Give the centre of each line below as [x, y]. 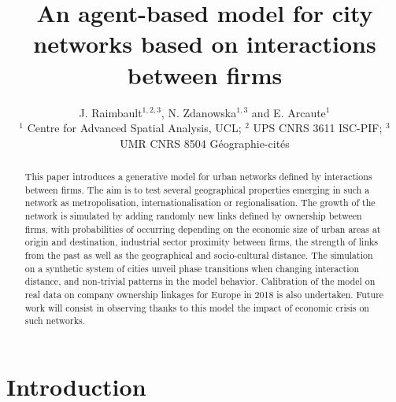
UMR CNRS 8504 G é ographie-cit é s [205, 143]
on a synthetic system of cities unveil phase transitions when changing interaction [192, 268]
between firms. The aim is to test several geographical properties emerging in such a [197, 189]
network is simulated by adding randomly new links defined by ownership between [193, 216]
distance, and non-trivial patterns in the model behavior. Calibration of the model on [200, 281]
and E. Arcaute [289, 112]
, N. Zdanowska [199, 112]
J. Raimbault [111, 112]
